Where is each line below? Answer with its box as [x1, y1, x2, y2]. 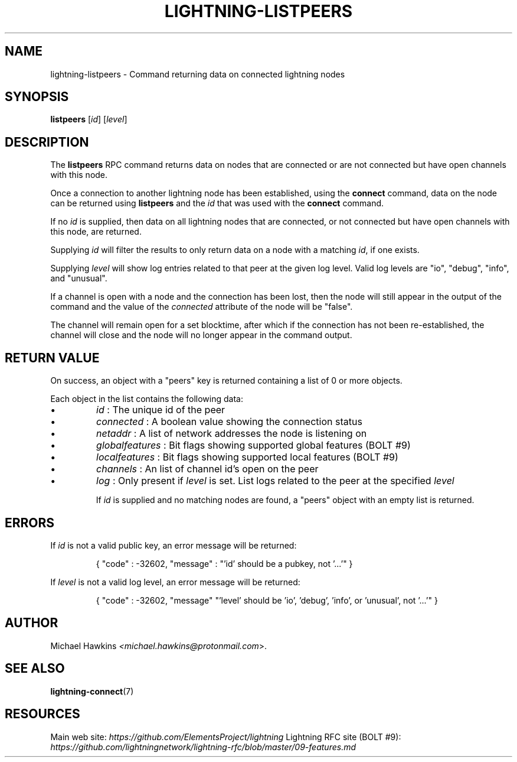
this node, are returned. [50, 226, 142, 237]
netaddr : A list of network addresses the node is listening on [96, 427, 367, 440]
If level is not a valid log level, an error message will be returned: [50, 576, 300, 587]
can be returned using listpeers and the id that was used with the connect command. [50, 198, 384, 209]
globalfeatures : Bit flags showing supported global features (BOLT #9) [96, 439, 411, 452]
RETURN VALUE [5, 350, 100, 365]
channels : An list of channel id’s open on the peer [96, 463, 319, 475]
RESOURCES [5, 706, 80, 722]
